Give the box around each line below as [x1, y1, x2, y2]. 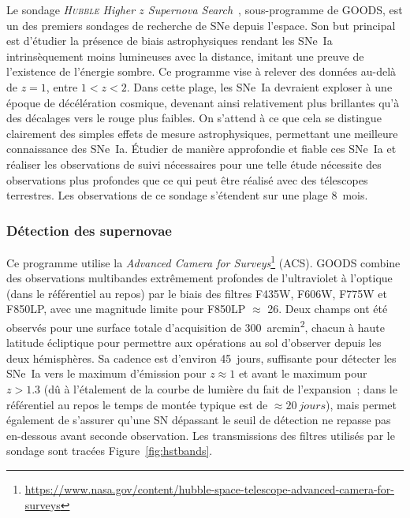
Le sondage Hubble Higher [6, 2, 136, 17]
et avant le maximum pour [238, 365, 367, 382]
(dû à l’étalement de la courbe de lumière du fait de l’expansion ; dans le [43, 381, 397, 397]
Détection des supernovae [6, 220, 172, 240]
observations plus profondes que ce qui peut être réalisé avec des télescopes [6, 171, 368, 188]
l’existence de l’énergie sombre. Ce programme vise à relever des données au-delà [6, 63, 397, 80]
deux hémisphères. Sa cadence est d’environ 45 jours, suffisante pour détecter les [6, 349, 397, 366]
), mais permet [326, 396, 397, 412]
